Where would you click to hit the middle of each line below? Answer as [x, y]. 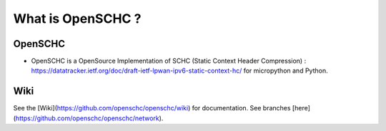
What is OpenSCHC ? [77, 19]
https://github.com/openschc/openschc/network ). [89, 118]
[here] [301, 108]
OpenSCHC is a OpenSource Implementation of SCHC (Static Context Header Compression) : [169, 61]
